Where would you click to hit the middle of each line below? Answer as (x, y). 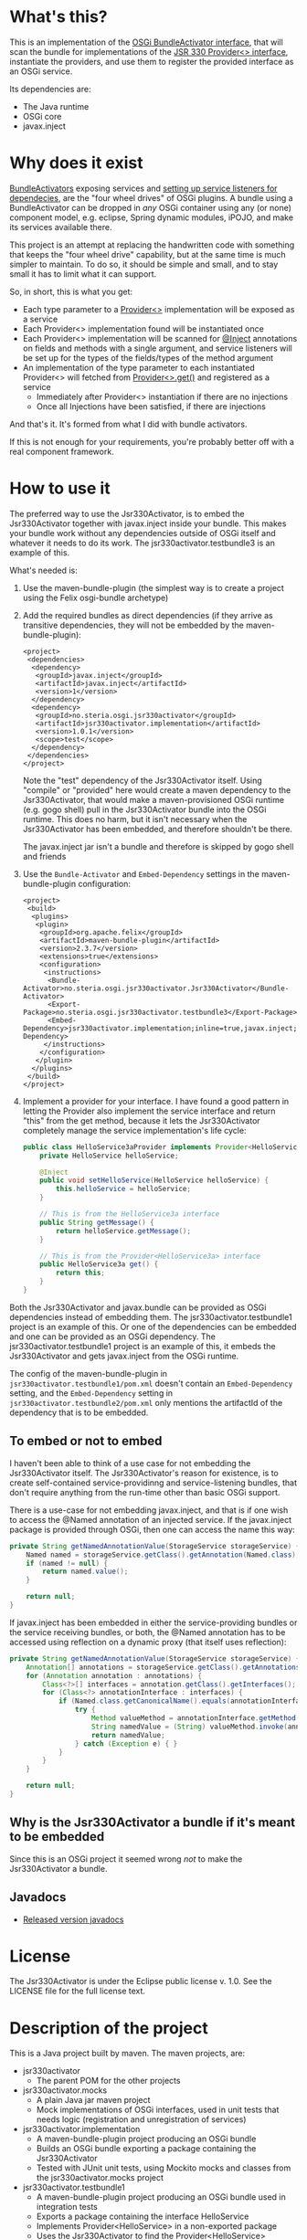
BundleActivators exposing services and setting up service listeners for (143, 188)
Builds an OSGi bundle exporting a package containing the (146, 2149)
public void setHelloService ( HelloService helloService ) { (154, 1180)
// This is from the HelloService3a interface (130, 1214)
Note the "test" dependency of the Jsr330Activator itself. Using (142, 780)
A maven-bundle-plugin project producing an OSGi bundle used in (161, 2197)
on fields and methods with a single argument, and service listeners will (157, 348)
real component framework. (62, 451)
